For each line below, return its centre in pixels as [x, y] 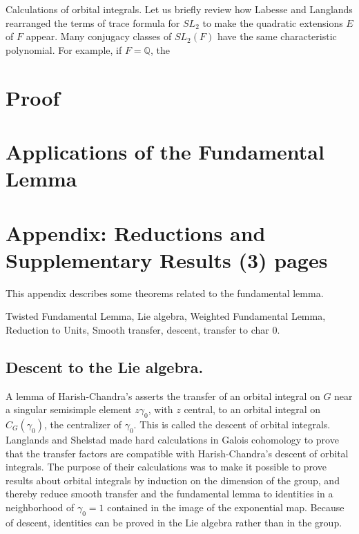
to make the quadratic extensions [273, 22]
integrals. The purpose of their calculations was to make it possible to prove [166, 467]
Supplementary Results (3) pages [167, 259]
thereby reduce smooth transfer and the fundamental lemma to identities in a [169, 494]
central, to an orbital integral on [252, 409]
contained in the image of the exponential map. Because [226, 507]
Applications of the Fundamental [165, 151]
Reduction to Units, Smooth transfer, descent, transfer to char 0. [143, 329]
